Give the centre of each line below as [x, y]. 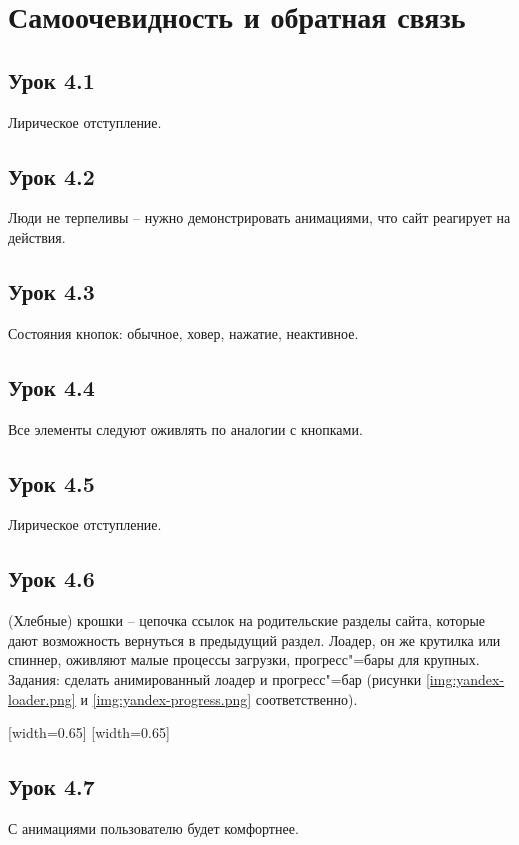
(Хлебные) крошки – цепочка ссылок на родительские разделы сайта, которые [247, 620]
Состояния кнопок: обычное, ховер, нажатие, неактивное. [183, 332]
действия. [37, 236]
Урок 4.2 [51, 175]
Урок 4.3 [51, 290]
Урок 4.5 [51, 482]
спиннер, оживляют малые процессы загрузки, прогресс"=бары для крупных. [244, 659]
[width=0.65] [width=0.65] [89, 732]
